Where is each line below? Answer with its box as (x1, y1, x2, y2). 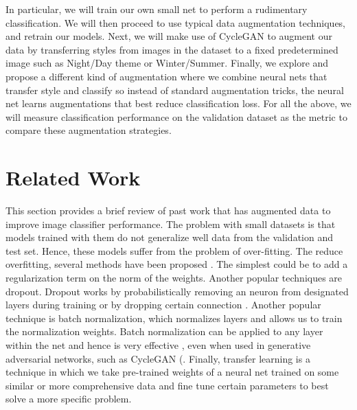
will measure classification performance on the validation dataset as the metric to (5, 109, 347, 124)
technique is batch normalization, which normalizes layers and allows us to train (5, 310, 343, 325)
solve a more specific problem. (5, 391, 132, 406)
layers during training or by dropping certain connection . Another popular (5, 297, 321, 312)
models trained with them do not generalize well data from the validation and (5, 230, 333, 244)
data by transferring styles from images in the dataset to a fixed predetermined (5, 42, 338, 56)
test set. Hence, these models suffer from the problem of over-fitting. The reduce (5, 243, 343, 258)
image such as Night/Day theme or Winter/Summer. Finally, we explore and (5, 56, 329, 70)
